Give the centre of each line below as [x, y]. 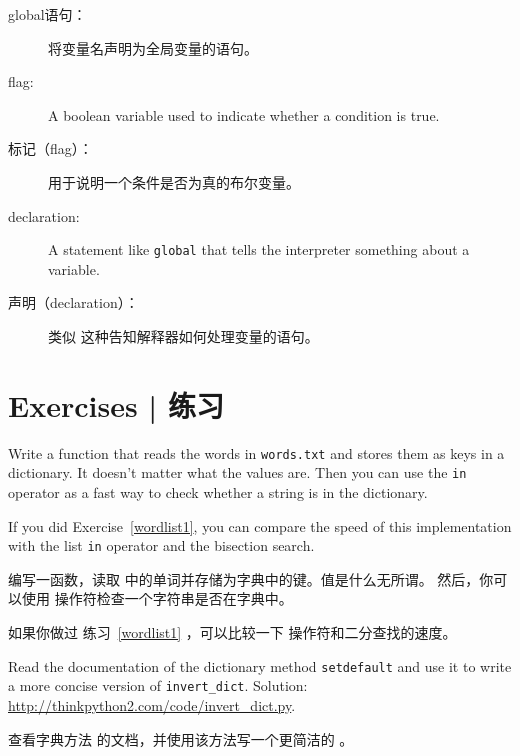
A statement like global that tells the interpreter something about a [259, 249]
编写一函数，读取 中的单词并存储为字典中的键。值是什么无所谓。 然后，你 [251, 578]
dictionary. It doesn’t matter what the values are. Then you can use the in [237, 472]
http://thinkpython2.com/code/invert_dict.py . [152, 704]
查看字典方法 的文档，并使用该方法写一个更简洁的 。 [181, 738]
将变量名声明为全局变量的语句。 [153, 47]
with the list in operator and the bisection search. [161, 545]
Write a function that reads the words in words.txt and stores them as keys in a [256, 452]
